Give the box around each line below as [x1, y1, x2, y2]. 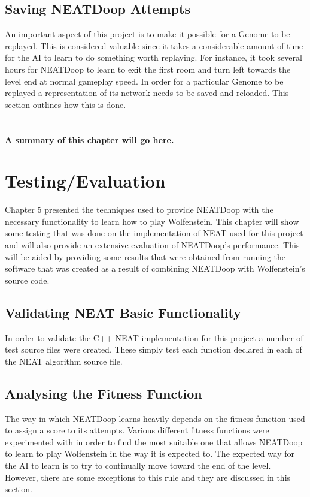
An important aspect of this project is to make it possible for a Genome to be [5, 28, 290, 40]
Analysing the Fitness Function [5, 384, 202, 402]
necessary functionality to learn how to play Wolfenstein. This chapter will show [5, 215, 299, 227]
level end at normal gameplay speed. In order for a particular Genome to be [5, 74, 284, 87]
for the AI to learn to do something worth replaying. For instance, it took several [5, 51, 302, 64]
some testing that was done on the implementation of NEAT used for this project [5, 227, 303, 239]
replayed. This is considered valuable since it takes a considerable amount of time [5, 39, 303, 52]
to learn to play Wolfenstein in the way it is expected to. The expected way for [5, 447, 294, 460]
